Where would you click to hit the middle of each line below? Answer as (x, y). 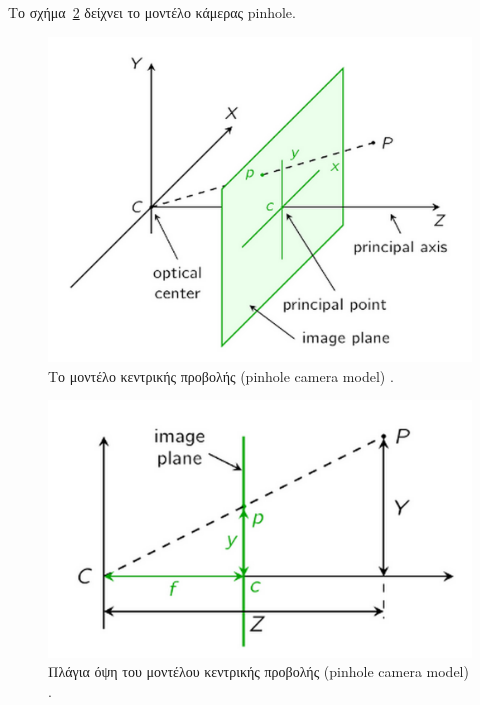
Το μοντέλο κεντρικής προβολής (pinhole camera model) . (221, 375)
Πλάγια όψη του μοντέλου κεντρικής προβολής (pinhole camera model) (258, 671)
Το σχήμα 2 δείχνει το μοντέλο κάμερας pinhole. (152, 12)
